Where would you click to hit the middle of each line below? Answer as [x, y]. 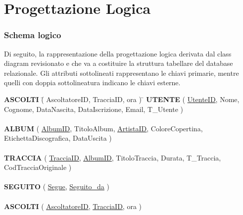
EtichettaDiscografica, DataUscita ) [58, 138]
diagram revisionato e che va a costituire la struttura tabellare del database [119, 63]
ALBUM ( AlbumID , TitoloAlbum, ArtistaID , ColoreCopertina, [103, 128]
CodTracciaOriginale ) [38, 167]
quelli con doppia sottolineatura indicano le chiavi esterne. [92, 82]
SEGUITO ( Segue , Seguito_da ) [57, 187]
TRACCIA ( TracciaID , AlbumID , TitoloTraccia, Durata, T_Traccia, [113, 157]
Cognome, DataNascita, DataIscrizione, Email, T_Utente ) [94, 109]
